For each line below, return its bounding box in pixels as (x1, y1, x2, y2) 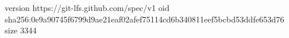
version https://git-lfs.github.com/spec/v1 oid (5, 2, 170, 13)
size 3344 (5, 24, 37, 36)
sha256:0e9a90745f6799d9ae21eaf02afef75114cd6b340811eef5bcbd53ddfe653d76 (5, 13, 284, 25)
